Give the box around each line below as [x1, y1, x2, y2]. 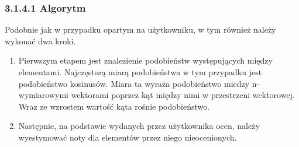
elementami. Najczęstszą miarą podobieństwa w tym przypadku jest [18, 66, 262, 78]
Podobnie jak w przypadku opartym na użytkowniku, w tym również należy [5, 23, 276, 36]
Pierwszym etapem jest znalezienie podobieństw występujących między [18, 54, 273, 66]
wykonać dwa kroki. [5, 34, 76, 47]
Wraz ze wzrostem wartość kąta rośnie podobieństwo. [18, 100, 210, 112]
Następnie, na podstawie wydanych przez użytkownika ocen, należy [18, 120, 260, 132]
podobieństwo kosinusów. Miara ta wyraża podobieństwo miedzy [18, 77, 250, 89]
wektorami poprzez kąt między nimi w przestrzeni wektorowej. [71, 89, 295, 101]
